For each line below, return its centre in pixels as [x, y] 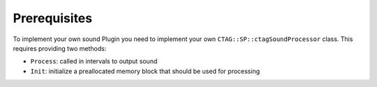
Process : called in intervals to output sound [94, 61]
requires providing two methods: [60, 48]
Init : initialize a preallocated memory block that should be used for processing [145, 71]
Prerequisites [53, 18]
